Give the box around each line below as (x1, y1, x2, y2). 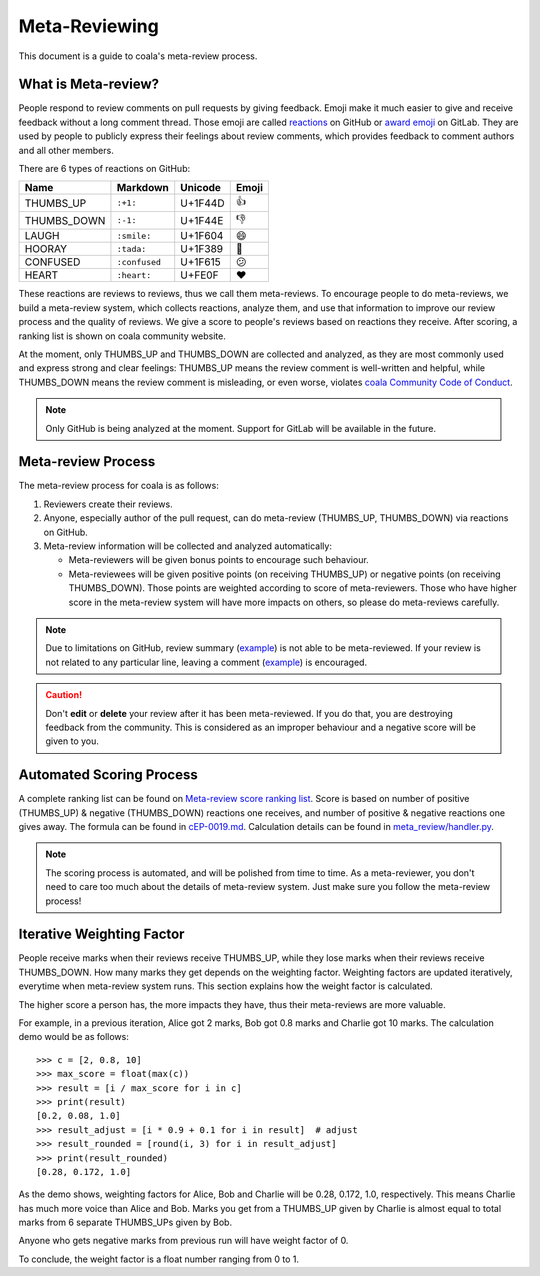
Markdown (116, 181, 170, 195)
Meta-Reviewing (18, 15, 159, 37)
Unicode (180, 181, 222, 195)
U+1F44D (180, 196, 225, 210)
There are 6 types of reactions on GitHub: (18, 163, 190, 175)
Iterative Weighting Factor (18, 926, 185, 943)
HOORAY (24, 242, 68, 256)
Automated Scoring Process (18, 766, 199, 784)
